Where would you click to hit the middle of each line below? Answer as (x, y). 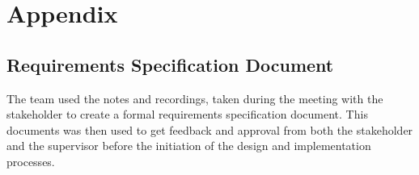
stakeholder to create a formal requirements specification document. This (187, 114)
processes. (31, 161)
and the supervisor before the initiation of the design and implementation (189, 146)
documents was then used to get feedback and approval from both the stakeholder (210, 129)
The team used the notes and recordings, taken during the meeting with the (195, 98)
